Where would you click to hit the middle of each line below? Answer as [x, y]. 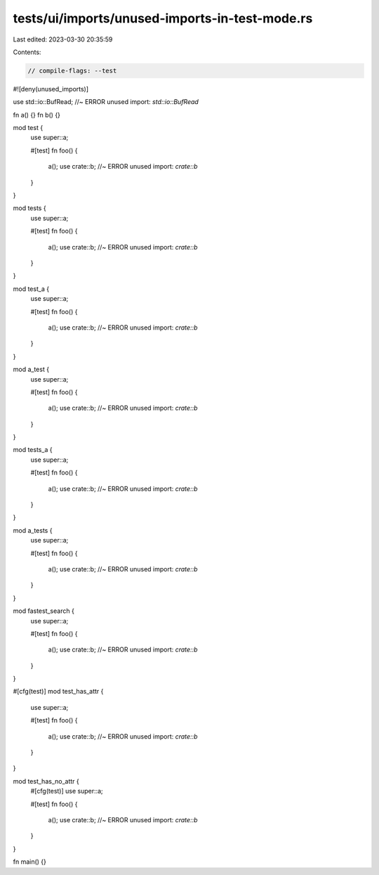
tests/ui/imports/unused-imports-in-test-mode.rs [163, 18]
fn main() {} [30, 862]
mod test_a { [31, 289]
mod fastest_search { [44, 611]
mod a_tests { [33, 530]
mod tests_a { [33, 450]
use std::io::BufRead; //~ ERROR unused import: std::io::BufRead [106, 102]
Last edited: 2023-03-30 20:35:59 [63, 39]
